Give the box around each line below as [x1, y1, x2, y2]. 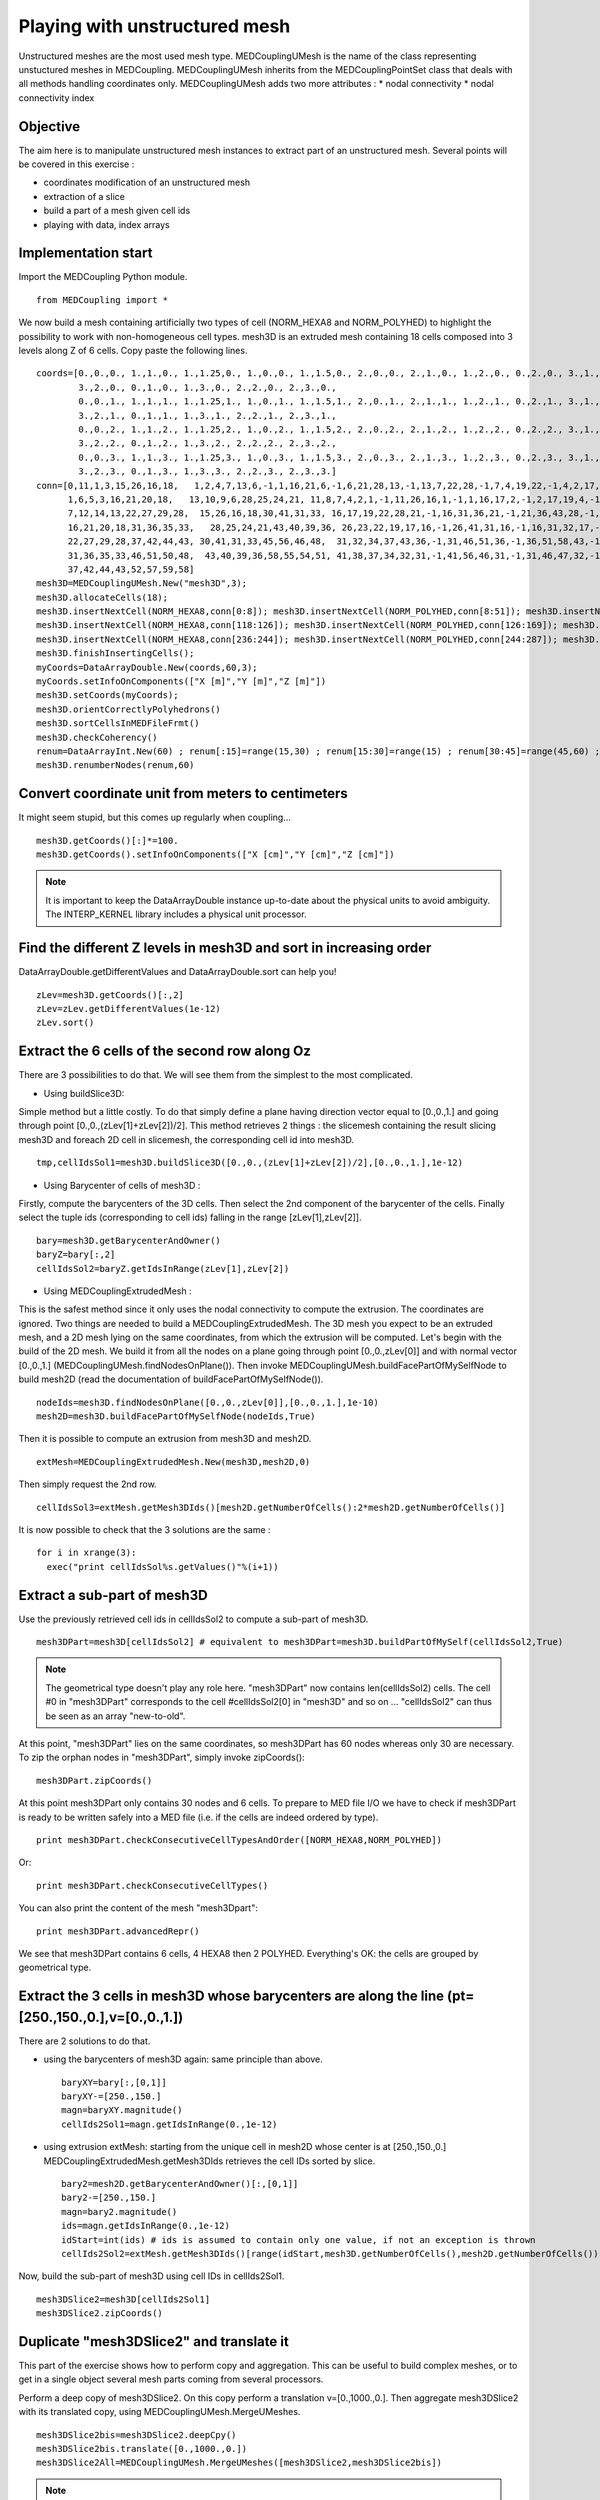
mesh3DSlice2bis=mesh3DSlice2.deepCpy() [36, 2429, 237, 2440]
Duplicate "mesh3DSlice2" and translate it [18, 2333, 289, 2350]
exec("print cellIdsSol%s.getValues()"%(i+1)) [46, 1561, 279, 1572]
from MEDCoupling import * [36, 294, 169, 305]
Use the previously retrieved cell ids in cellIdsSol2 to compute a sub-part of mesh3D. [18, 1613, 369, 1625]
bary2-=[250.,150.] [61, 2192, 157, 2204]
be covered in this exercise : [18, 158, 135, 170]
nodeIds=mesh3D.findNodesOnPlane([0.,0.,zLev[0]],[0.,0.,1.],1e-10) [36, 1396, 379, 1408]
